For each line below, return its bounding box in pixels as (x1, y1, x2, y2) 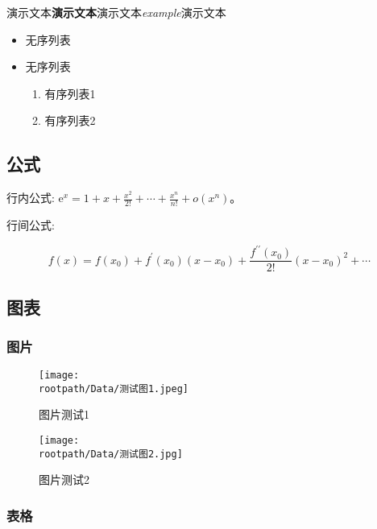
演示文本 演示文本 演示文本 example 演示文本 (6, 4, 226, 20)
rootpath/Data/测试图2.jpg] (39, 448, 183, 460)
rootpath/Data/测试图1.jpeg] (39, 382, 189, 395)
